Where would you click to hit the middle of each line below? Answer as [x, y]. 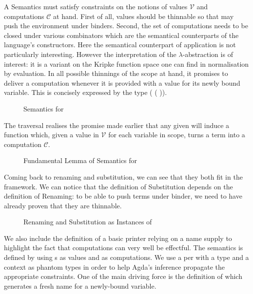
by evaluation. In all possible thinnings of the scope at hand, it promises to [116, 73]
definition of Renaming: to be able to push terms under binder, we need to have [123, 196]
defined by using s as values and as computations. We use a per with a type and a [126, 257]
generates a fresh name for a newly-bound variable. [80, 285]
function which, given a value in [51, 135]
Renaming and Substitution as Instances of [88, 222]
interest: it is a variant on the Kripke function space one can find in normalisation [126, 64]
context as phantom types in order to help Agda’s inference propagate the [115, 266]
